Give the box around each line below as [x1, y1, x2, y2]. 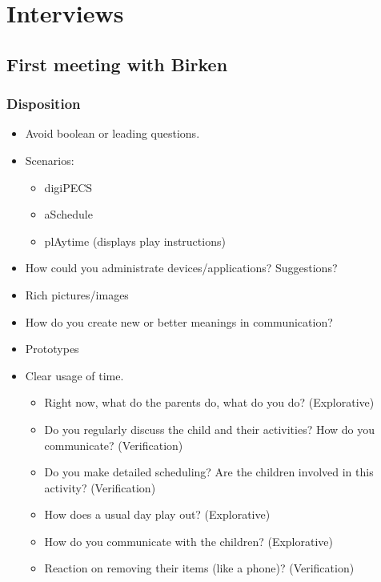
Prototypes [25, 340, 79, 357]
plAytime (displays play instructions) [44, 232, 226, 249]
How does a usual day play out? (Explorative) [44, 506, 271, 523]
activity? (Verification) [44, 479, 156, 496]
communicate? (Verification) [44, 436, 183, 453]
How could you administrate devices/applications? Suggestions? [25, 259, 338, 276]
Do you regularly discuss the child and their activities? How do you [44, 420, 375, 437]
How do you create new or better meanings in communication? [25, 313, 333, 330]
